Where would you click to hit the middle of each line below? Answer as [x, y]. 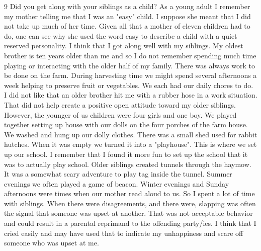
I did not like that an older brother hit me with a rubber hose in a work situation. [131, 95]
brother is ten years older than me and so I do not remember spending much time [130, 55]
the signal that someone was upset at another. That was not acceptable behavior [128, 213]
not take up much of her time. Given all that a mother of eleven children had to [127, 26]
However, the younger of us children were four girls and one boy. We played [120, 114]
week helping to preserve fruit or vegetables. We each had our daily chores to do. [129, 85]
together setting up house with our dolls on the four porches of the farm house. [126, 124]
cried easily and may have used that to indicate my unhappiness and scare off [124, 233]
